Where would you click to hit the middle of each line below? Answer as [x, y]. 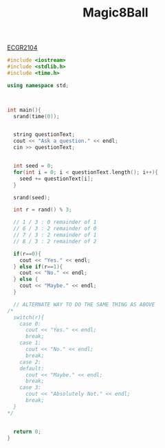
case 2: [30, 362]
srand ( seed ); [32, 197]
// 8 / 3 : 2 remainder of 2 [55, 241]
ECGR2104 [22, 48]
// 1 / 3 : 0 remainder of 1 [55, 222]
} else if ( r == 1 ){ [38, 267]
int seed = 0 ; [33, 166]
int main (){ [24, 110]
